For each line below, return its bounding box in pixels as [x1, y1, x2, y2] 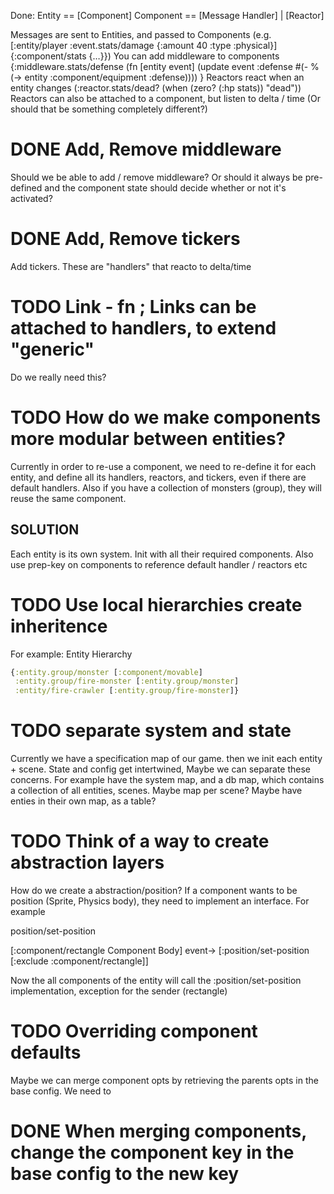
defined [10, 181, 43, 194]
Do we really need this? [10, 371, 107, 383]
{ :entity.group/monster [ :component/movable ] [10, 667, 203, 677]
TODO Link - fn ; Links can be [10, 296, 257, 319]
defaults [10, 1041, 82, 1064]
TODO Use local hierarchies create [10, 593, 303, 616]
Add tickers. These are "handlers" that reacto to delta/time [10, 260, 252, 272]
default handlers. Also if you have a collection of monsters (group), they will [10, 481, 322, 494]
